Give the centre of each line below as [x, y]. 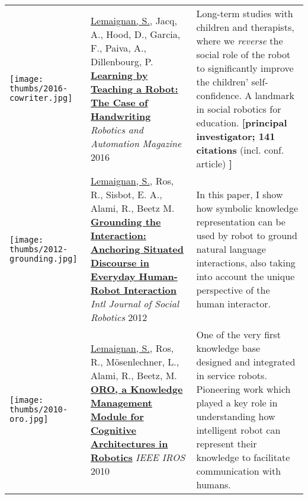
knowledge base [228, 348]
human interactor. [233, 303]
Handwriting [121, 116]
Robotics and [117, 129]
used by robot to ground [247, 235]
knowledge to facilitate [243, 457]
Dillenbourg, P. [122, 61]
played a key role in [237, 403]
